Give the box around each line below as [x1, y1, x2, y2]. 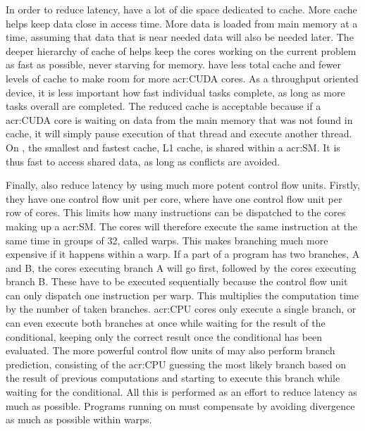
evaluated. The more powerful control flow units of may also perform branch [6, 343, 335, 358]
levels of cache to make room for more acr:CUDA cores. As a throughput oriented [6, 70, 359, 85]
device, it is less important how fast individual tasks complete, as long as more [6, 85, 345, 99]
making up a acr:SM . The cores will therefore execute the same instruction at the [6, 218, 357, 233]
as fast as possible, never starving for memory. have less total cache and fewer [6, 57, 341, 72]
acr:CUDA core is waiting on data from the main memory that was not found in [6, 112, 353, 127]
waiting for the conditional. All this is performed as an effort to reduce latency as [6, 385, 357, 399]
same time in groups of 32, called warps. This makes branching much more [6, 232, 328, 247]
